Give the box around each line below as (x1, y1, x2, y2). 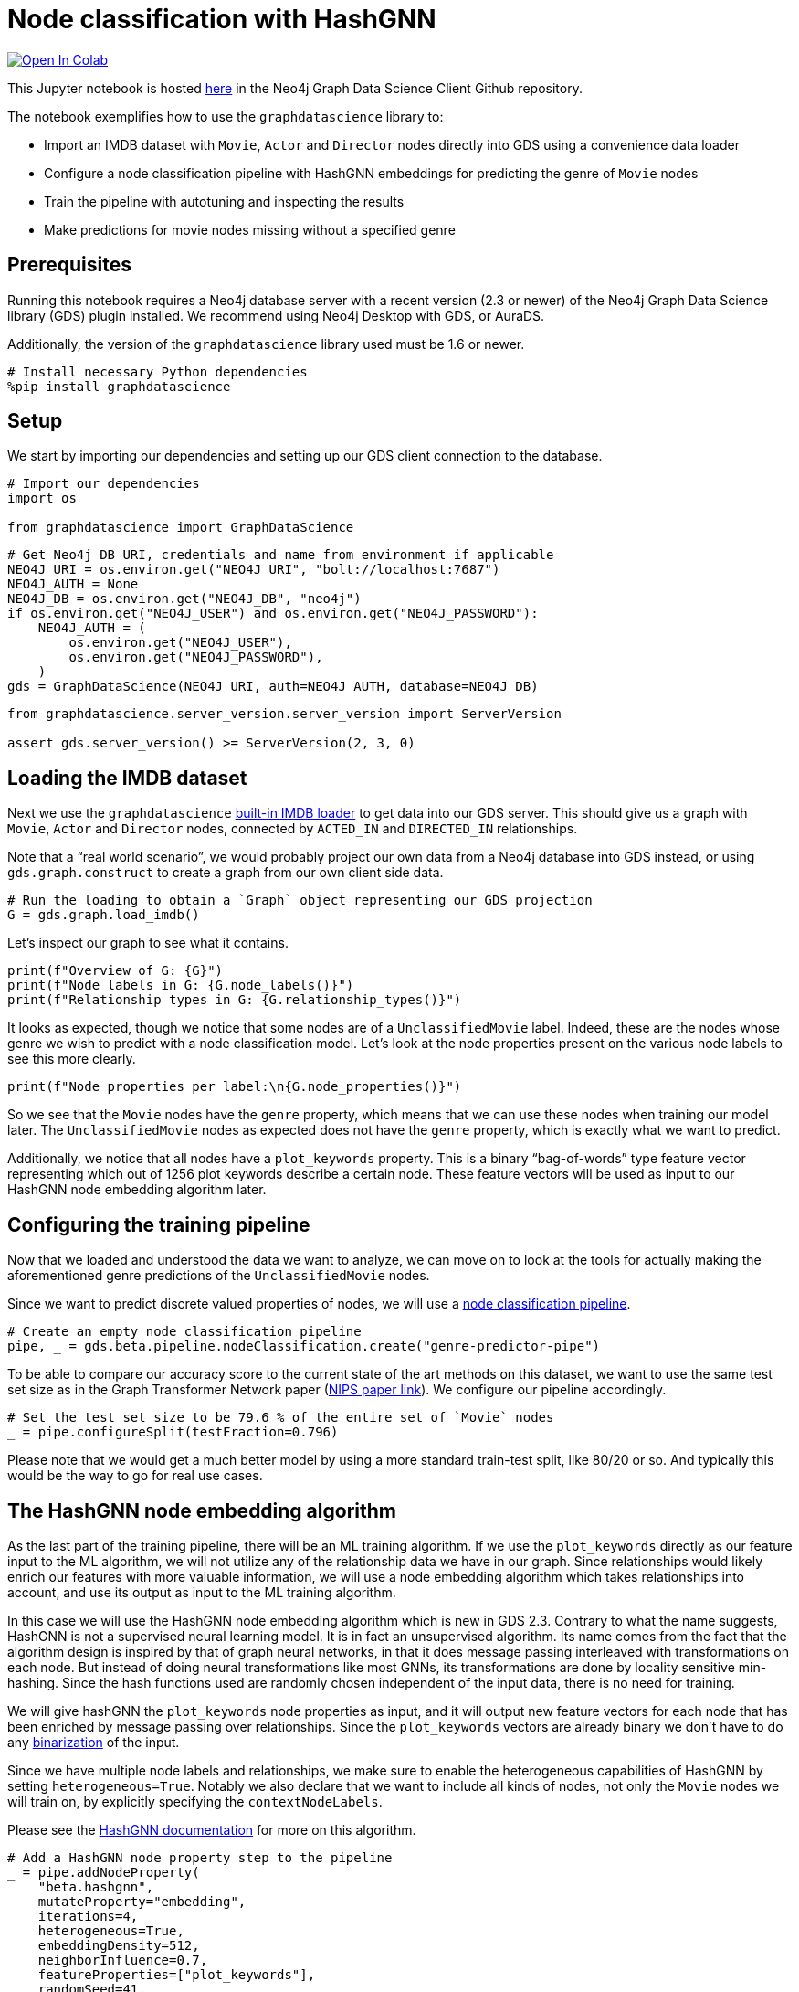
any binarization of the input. (7, 1733, 180, 1750)
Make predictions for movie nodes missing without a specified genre (44, 221, 456, 238)
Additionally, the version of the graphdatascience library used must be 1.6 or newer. (7, 335, 525, 352)
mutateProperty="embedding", (37, 1893, 247, 1909)
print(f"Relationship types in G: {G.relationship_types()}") (7, 992, 462, 1008)
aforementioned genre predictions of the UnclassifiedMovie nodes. (7, 1267, 430, 1284)
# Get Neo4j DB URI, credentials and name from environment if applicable (7, 547, 554, 563)
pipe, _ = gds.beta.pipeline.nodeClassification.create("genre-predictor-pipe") (7, 1339, 601, 1354)
